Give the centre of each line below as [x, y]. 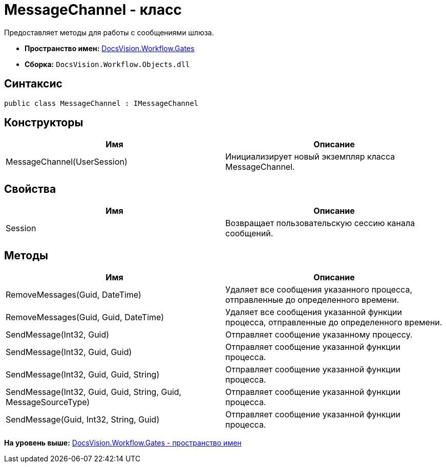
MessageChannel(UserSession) [67, 162]
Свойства [30, 189]
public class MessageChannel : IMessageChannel [101, 103]
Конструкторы [44, 123]
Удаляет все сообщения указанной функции [314, 312]
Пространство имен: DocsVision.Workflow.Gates [110, 48]
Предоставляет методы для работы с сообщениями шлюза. [109, 32]
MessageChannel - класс [93, 10]
